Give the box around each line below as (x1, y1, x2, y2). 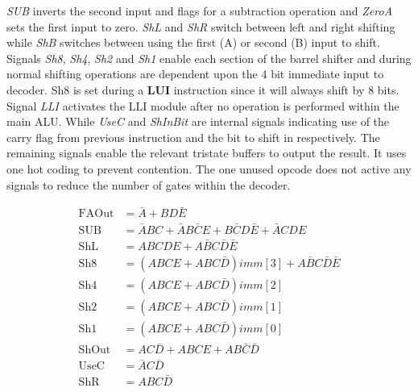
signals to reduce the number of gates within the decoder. (6, 176, 291, 193)
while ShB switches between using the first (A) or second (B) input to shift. (6, 34, 380, 51)
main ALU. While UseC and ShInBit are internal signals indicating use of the (6, 113, 390, 130)
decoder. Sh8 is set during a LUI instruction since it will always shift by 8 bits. (6, 81, 399, 98)
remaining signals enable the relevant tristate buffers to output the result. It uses (6, 144, 407, 161)
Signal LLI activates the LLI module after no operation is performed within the (6, 97, 399, 114)
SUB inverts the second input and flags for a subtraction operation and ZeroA (6, 2, 393, 19)
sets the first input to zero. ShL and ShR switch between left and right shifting (6, 18, 395, 35)
